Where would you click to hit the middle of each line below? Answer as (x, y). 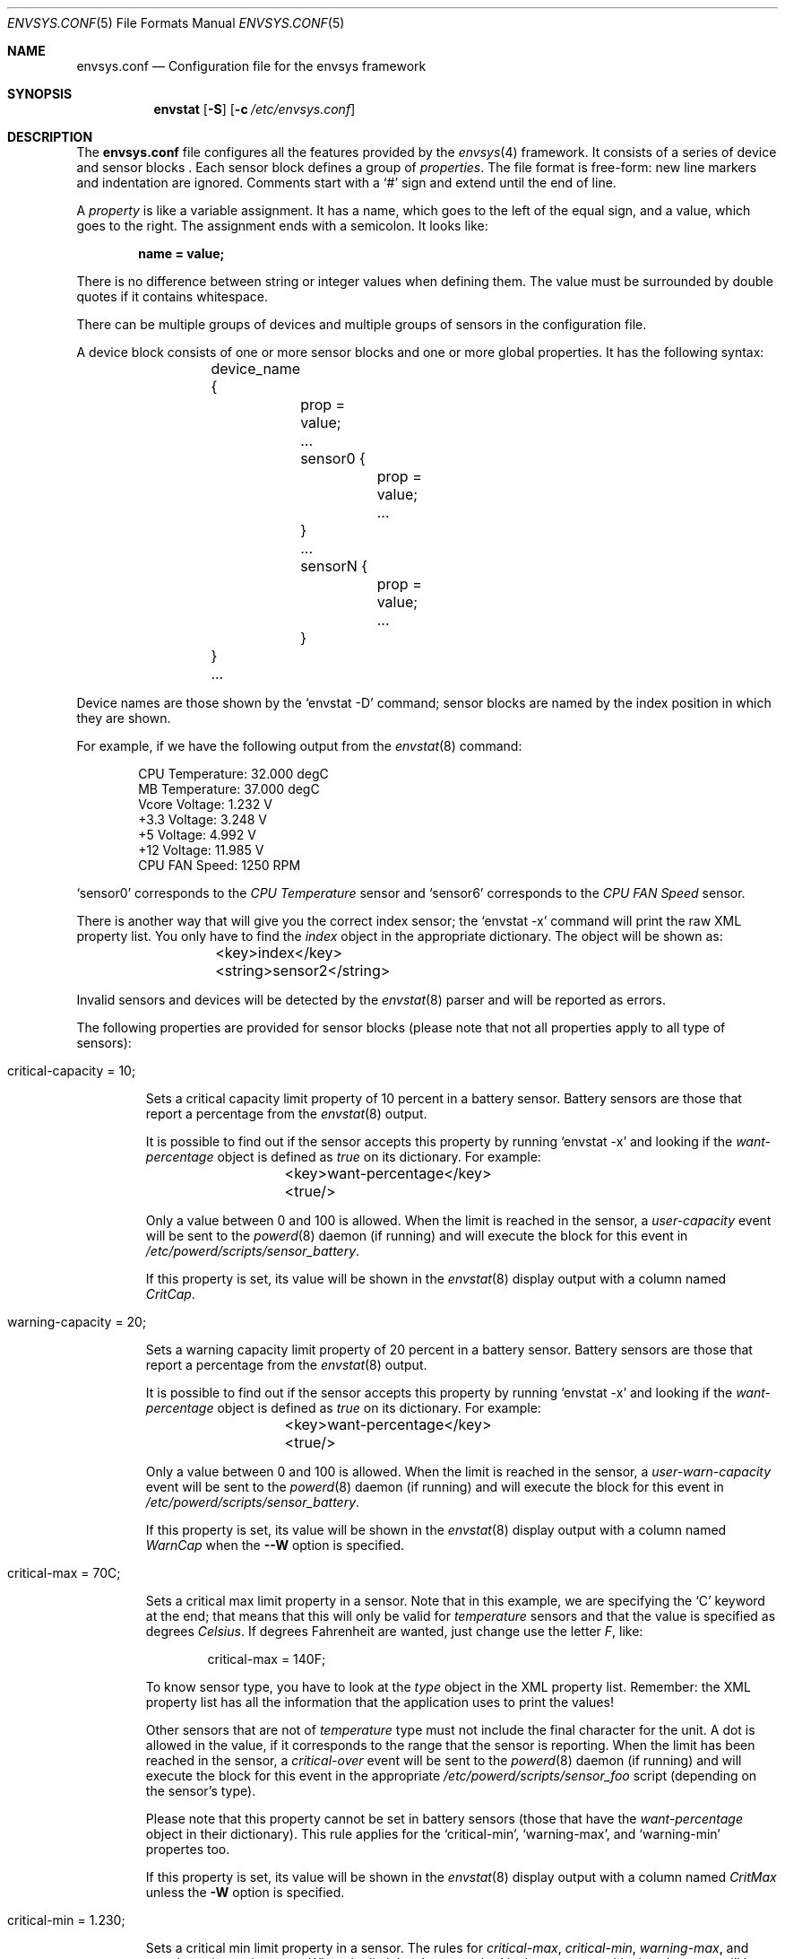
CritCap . (170, 1294)
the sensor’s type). (201, 1791)
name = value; (181, 253)
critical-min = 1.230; (66, 1920)
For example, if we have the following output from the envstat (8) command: (299, 746)
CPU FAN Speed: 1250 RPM (220, 865)
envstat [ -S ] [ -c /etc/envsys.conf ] (254, 109)
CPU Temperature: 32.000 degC (233, 774)
